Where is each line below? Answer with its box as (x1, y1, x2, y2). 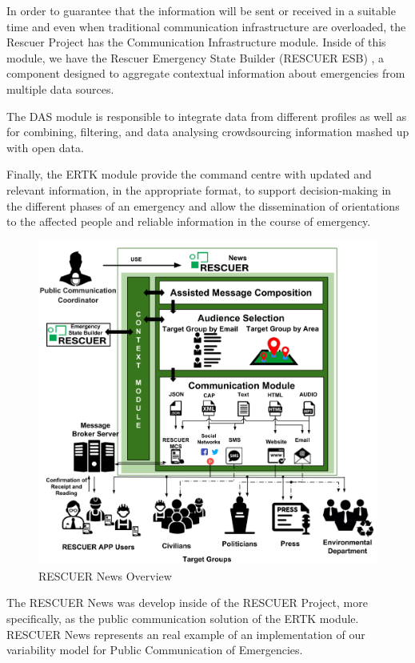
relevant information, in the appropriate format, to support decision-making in (6, 181, 392, 198)
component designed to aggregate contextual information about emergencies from (6, 65, 405, 82)
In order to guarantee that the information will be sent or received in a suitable (6, 2, 396, 18)
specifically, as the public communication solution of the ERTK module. (6, 610, 359, 627)
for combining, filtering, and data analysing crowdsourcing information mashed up (6, 123, 409, 140)
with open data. (6, 139, 84, 155)
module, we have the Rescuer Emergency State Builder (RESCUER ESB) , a (6, 49, 385, 66)
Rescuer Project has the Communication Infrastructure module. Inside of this (6, 34, 386, 50)
